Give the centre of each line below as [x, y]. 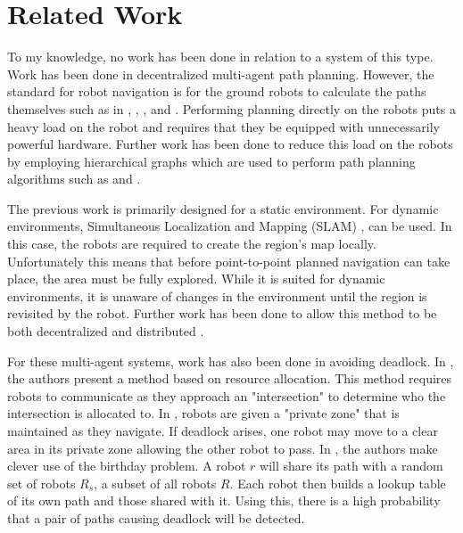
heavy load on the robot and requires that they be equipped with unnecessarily [223, 126]
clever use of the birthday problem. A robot [127, 466]
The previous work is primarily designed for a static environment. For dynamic [223, 208]
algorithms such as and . [74, 179]
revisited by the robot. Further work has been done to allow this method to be [222, 313]
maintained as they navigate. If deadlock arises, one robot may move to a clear [223, 430]
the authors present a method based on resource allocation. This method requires [230, 378]
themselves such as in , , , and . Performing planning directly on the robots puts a [231, 108]
